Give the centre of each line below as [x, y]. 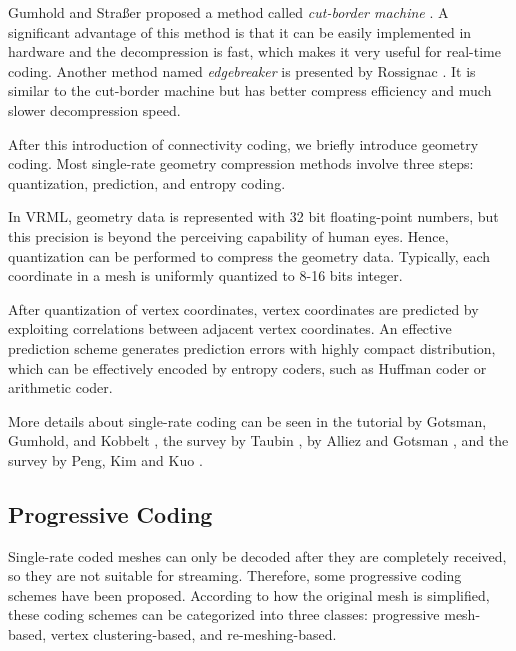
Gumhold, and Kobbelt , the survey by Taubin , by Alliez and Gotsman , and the [258, 440]
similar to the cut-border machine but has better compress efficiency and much [250, 90]
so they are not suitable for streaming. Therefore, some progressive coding [235, 575]
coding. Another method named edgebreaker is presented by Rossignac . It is [242, 70]
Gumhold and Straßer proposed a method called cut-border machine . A [228, 12]
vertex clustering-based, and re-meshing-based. [193, 634]
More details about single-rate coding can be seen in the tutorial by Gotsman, [247, 420]
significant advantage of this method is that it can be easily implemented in [240, 31]
